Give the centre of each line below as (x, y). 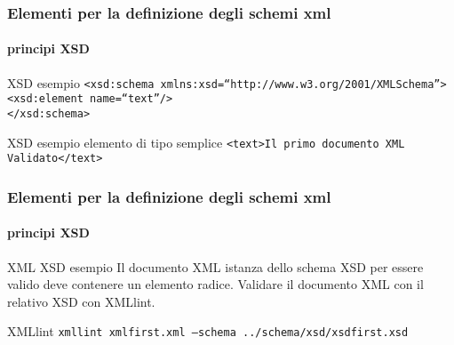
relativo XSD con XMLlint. (81, 301)
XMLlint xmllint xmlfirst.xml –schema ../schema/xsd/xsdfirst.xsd (208, 331)
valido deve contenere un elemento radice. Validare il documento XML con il (215, 284)
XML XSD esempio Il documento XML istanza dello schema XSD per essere (215, 266)
